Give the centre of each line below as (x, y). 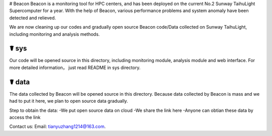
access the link (25, 117)
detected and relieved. (33, 18)
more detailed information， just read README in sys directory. (75, 67)
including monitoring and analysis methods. (55, 34)
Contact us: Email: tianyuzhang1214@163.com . (57, 126)
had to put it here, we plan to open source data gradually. (69, 101)
